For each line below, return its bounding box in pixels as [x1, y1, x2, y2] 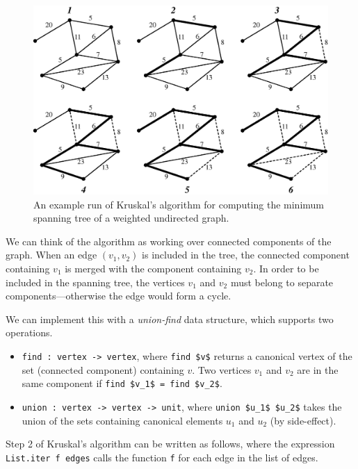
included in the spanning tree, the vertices [6, 274, 185, 289]
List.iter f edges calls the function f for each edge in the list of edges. [6, 450, 318, 464]
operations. [6, 325, 53, 340]
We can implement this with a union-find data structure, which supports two [6, 311, 334, 326]
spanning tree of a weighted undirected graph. [33, 211, 229, 225]
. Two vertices [192, 362, 252, 377]
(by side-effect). [270, 413, 336, 427]
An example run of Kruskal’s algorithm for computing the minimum [33, 197, 325, 211]
